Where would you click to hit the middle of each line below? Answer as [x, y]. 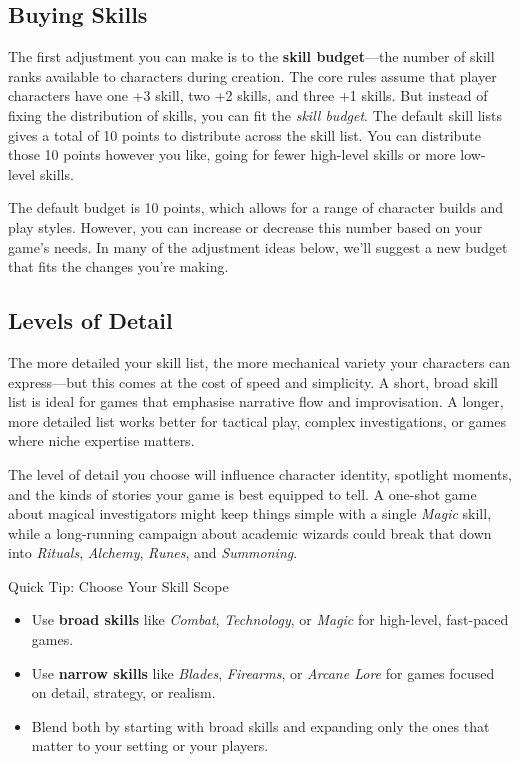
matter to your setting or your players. [150, 745]
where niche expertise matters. [101, 440]
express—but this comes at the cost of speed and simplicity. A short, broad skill [253, 381]
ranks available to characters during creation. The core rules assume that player [252, 75]
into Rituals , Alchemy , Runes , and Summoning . [153, 552]
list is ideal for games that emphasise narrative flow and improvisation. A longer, [256, 401]
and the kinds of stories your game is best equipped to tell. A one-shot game [242, 493]
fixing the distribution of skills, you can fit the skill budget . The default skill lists [255, 114]
